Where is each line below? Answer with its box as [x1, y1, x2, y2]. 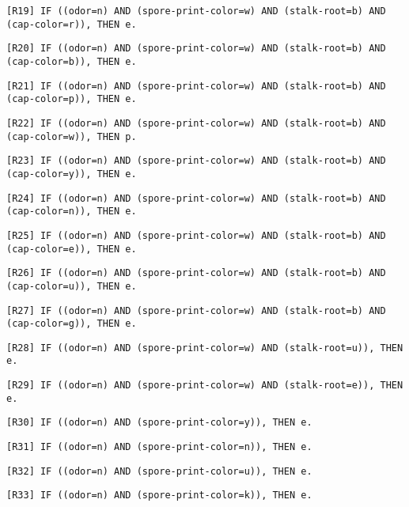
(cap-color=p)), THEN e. [6, 93, 137, 105]
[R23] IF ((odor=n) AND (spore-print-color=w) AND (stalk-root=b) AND [6, 155, 386, 167]
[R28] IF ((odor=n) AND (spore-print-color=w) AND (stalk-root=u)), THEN [6, 342, 403, 354]
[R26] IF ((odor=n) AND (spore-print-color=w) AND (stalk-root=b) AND [6, 267, 386, 279]
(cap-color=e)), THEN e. [6, 243, 137, 255]
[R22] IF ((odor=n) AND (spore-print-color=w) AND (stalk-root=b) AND [6, 117, 386, 129]
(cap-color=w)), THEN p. [6, 131, 137, 142]
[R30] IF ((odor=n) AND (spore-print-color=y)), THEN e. [6, 417, 312, 429]
